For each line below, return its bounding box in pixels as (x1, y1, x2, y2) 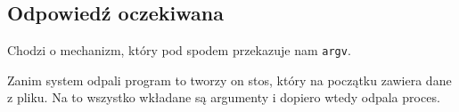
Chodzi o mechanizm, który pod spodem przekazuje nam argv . (7, 41, 351, 60)
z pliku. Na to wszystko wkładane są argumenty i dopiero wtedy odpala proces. (7, 88, 440, 107)
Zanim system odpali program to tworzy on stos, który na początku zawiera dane (7, 70, 452, 89)
